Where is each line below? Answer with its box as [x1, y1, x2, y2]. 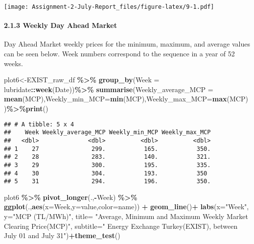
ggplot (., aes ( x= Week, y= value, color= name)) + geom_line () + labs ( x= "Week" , [4, 201, 249, 212]
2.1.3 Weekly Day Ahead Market [4, 20, 117, 30]
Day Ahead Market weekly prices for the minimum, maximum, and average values [4, 39, 250, 49]
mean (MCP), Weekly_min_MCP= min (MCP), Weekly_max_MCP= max [4, 94, 227, 104]
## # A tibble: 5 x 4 [4, 121, 74, 128]
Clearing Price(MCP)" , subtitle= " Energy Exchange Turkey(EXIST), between [4, 220, 238, 231]
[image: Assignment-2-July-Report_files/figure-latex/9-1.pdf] [4, 3, 214, 10]
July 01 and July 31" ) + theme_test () [4, 230, 120, 241]
